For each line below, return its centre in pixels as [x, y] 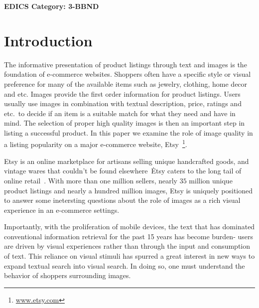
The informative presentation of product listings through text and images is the [126, 64]
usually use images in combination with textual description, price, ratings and [123, 103]
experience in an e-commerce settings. [62, 210]
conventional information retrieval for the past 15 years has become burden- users [129, 236]
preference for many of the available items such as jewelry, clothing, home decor [126, 83]
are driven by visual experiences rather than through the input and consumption [127, 246]
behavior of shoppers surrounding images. [67, 275]
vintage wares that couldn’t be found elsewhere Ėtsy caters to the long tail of [123, 171]
